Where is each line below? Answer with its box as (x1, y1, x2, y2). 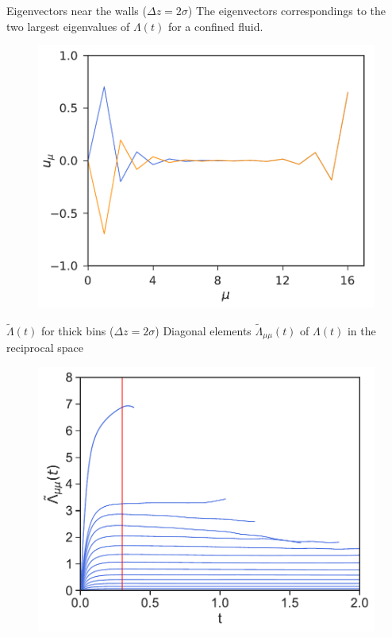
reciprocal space (6, 339, 83, 356)
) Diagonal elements (155, 322, 252, 338)
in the (347, 322, 376, 338)
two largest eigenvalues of (6, 17, 130, 34)
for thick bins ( (40, 322, 114, 338)
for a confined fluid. (167, 17, 263, 34)
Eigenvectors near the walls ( (6, 2, 147, 18)
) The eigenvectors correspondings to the (187, 2, 386, 18)
